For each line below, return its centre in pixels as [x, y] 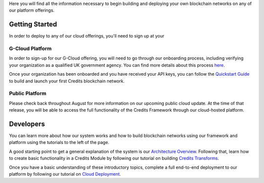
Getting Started [33, 24]
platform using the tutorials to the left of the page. [59, 142]
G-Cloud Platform [30, 49]
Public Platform [28, 94]
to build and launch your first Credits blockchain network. [67, 81]
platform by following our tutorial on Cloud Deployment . [65, 174]
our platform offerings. [32, 10]
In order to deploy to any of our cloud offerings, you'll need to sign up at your [87, 36]
